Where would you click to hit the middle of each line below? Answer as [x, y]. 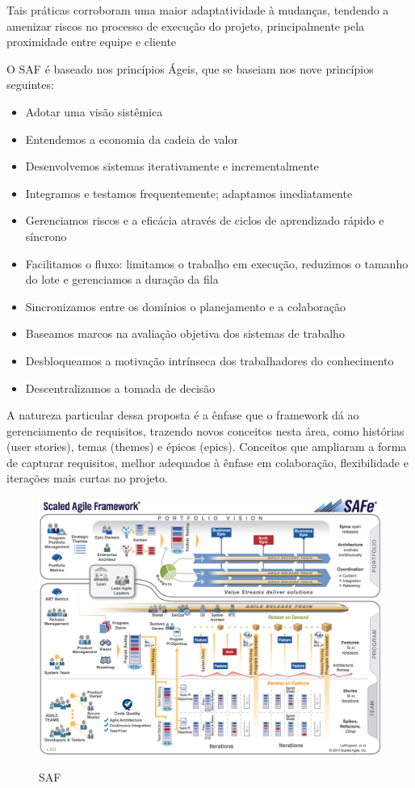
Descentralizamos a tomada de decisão [120, 388]
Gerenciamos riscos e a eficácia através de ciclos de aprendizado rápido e [205, 220]
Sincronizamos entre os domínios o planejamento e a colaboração [186, 306]
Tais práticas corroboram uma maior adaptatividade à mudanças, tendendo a [198, 10]
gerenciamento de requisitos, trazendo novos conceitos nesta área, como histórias [205, 430]
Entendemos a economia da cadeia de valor [132, 139]
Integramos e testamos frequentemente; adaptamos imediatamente [189, 193]
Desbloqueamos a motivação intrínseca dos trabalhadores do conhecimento [210, 360]
